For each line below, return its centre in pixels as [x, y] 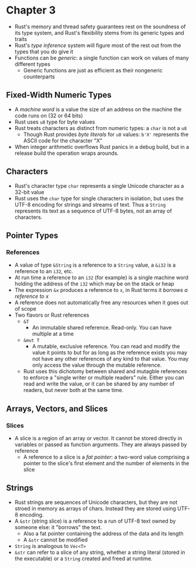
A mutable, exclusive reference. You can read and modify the [106, 346]
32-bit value [29, 192]
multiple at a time [53, 334]
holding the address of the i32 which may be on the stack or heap [94, 284]
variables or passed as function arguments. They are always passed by [101, 444]
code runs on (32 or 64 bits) [49, 115]
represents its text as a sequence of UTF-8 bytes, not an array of [93, 211]
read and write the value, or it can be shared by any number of [99, 384]
